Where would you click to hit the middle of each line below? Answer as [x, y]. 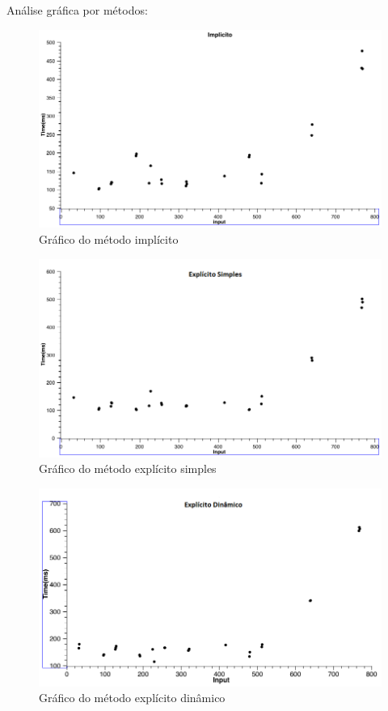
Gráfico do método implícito [109, 239]
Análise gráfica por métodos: [77, 10]
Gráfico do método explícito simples [128, 468]
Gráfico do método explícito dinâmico [132, 698]
